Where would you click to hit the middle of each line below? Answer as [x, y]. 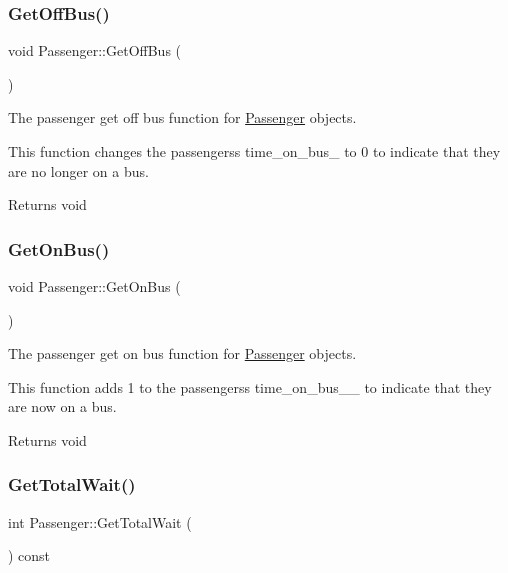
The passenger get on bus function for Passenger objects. [182, 353]
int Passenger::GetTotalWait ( [100, 521]
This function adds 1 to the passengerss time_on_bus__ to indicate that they [250, 386]
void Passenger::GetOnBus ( [94, 286]
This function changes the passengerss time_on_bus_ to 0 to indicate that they [254, 151]
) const [29, 555]
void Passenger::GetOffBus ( [95, 50]
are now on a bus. [62, 406]
